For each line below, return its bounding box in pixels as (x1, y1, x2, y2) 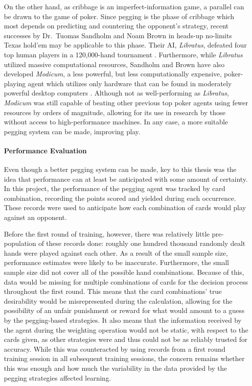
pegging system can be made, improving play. (4, 126, 140, 136)
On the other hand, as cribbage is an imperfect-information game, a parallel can (4, 1, 244, 11)
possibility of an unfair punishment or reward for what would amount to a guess (4, 305, 245, 315)
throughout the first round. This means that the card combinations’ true (4, 286, 222, 296)
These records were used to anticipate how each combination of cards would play (4, 202, 246, 213)
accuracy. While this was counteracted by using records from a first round (4, 343, 226, 354)
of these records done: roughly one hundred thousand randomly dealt (38, 238, 246, 248)
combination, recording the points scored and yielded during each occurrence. (4, 193, 236, 203)
